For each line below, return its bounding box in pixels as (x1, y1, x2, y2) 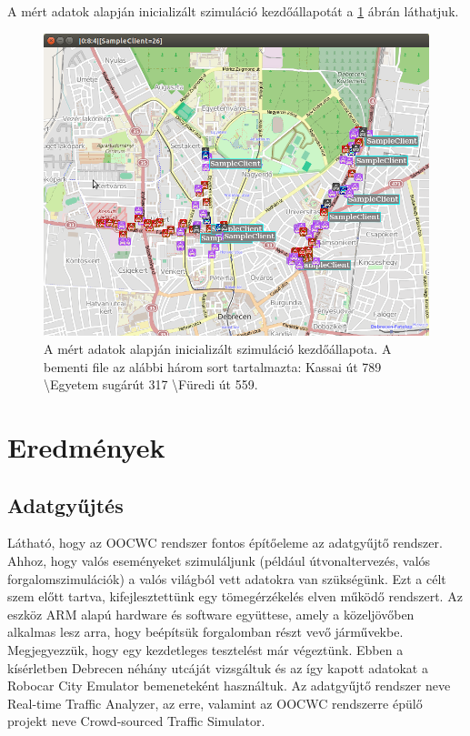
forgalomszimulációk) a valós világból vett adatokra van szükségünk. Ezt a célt (7, 569, 446, 588)
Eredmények (7, 428, 165, 465)
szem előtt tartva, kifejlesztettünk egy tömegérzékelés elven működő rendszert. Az (7, 587, 463, 606)
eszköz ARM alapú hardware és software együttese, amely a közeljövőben (7, 604, 415, 623)
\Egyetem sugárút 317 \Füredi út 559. (44, 375, 258, 394)
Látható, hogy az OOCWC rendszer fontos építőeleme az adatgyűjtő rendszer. (7, 533, 443, 552)
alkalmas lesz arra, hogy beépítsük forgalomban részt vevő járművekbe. (7, 622, 404, 641)
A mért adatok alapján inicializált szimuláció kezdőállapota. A (44, 339, 392, 358)
